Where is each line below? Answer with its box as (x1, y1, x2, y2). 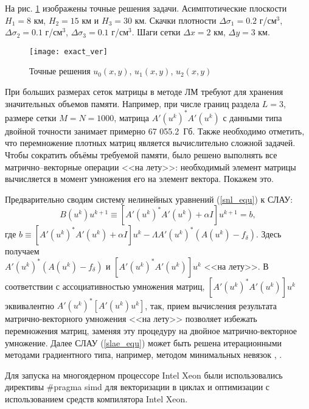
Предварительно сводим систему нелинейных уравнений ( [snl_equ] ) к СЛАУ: (5, 192, 293, 205)
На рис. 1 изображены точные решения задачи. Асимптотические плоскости (5, 2, 287, 14)
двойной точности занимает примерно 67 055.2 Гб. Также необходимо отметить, (5, 124, 305, 137)
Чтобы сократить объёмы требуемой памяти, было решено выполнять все (5, 148, 277, 161)
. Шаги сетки (131, 26, 181, 38)
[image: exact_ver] (29, 47, 108, 56)
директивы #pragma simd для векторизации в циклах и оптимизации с (5, 380, 270, 393)
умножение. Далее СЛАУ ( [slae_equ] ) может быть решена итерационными (5, 336, 282, 349)
